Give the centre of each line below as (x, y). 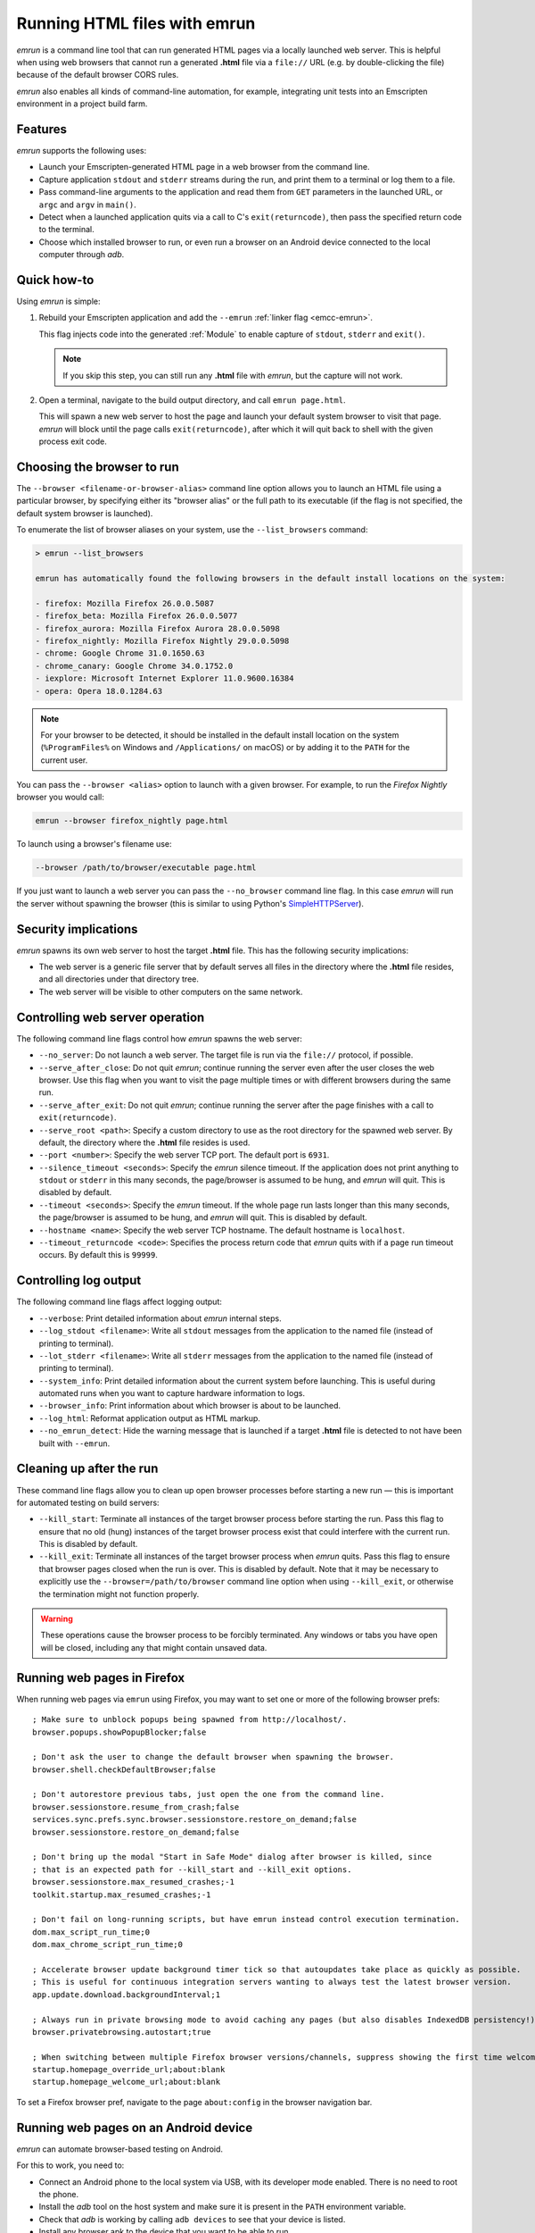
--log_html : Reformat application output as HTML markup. (149, 1418)
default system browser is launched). (85, 513)
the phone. (59, 2194)
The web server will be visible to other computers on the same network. (171, 991)
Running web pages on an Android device (135, 2127)
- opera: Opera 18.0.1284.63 (99, 691)
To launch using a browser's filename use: (94, 844)
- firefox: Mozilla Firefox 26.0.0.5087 (124, 603)
